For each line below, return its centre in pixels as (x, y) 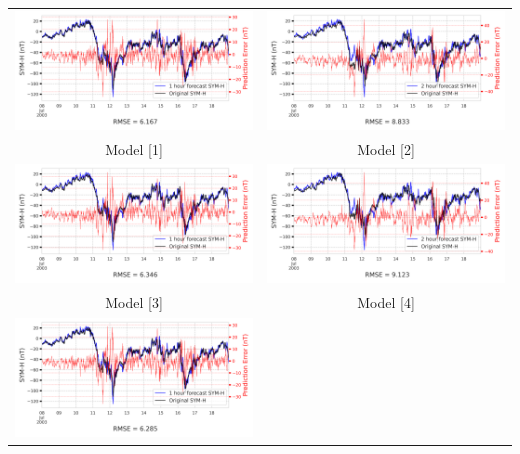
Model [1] (134, 148)
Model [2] (386, 148)
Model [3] (134, 302)
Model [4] (386, 302)
